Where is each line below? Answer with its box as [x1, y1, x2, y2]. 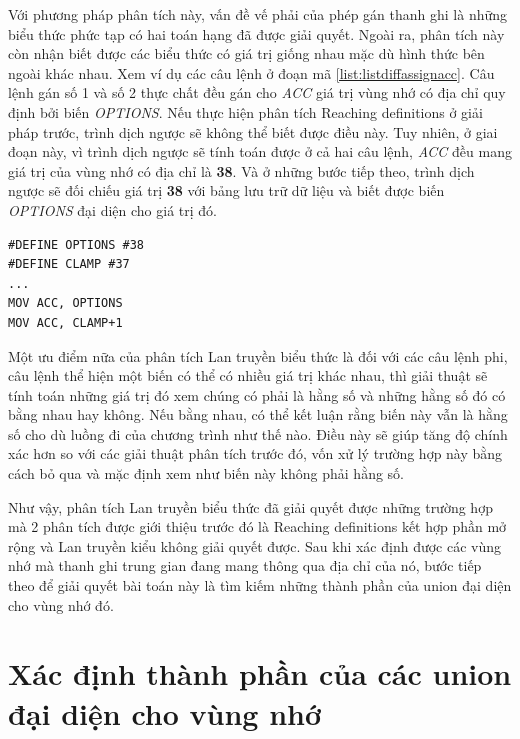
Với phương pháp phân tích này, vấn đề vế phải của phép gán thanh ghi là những [8, 4, 508, 24]
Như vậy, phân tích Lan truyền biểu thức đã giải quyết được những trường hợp [8, 496, 493, 517]
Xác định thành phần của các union [8, 653, 512, 694]
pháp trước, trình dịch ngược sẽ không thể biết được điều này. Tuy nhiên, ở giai [8, 121, 498, 142]
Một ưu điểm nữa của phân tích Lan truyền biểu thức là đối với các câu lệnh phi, [8, 345, 508, 366]
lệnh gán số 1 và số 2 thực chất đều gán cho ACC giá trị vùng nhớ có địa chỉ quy [8, 82, 506, 103]
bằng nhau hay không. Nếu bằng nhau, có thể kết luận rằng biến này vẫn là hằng [8, 404, 508, 425]
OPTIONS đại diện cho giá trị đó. [8, 199, 217, 220]
